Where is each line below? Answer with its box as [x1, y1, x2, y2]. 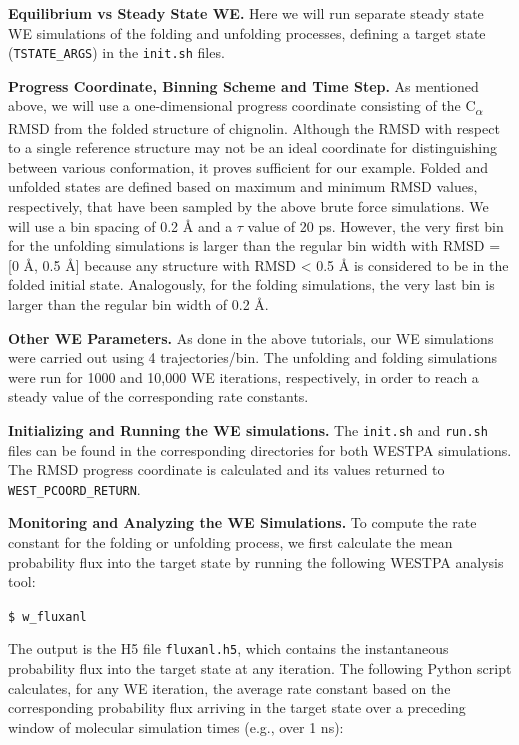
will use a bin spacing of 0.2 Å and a [8, 215, 233, 236]
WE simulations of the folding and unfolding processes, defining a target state [8, 22, 486, 43]
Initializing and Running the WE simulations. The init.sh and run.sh [8, 419, 488, 440]
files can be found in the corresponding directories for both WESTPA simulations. [8, 439, 512, 460]
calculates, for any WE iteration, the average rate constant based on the [8, 677, 451, 698]
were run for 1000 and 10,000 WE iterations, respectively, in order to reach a [8, 366, 479, 387]
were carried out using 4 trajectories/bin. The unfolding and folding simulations [8, 347, 498, 368]
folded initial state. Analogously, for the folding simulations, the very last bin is [8, 274, 495, 295]
